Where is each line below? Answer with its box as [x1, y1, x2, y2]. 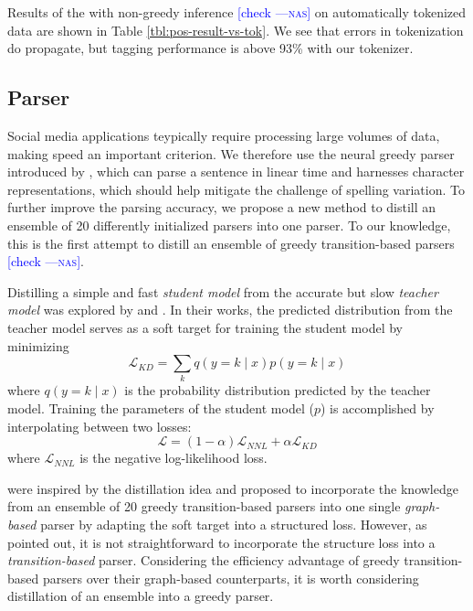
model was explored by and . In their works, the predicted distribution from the [7, 300, 453, 319]
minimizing [7, 336, 69, 355]
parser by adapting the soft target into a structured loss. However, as [40, 515, 427, 533]
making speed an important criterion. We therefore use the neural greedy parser [7, 144, 455, 163]
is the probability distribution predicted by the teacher [124, 381, 431, 400]
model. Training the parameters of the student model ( [7, 399, 314, 418]
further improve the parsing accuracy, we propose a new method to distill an [7, 198, 436, 217]
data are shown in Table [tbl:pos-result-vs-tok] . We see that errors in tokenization [7, 20, 464, 39]
